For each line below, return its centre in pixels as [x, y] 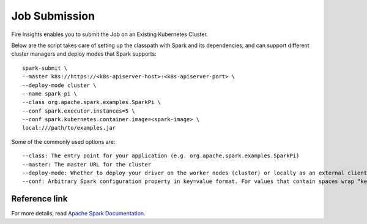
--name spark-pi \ [50, 94]
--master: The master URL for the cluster [87, 164]
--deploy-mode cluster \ [59, 85]
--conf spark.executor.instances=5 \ [79, 111]
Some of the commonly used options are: [63, 141]
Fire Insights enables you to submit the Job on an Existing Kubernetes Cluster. [109, 34]
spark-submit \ [45, 68]
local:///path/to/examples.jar [69, 128]
